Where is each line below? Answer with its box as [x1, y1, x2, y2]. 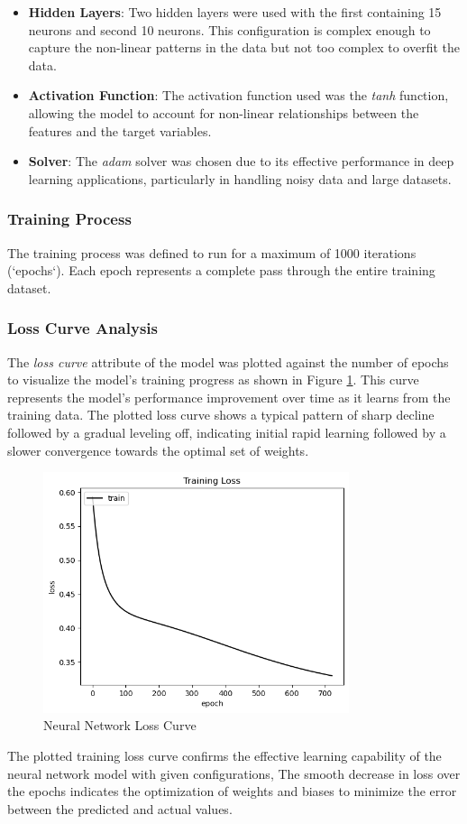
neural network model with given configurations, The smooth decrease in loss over [7, 764, 461, 782]
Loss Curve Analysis [7, 317, 158, 339]
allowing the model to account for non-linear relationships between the [28, 103, 419, 122]
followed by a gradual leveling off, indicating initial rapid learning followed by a [7, 422, 446, 441]
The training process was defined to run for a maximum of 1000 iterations [7, 243, 417, 262]
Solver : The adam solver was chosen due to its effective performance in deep [28, 152, 454, 171]
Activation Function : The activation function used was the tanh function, [28, 86, 449, 105]
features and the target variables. [28, 121, 212, 140]
